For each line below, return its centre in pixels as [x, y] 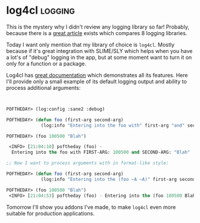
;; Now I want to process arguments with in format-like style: [87, 163]
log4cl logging [41, 10]
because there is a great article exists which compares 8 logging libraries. [97, 33]
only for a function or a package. [46, 64]
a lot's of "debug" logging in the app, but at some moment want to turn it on [99, 57]
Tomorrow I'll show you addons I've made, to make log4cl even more [91, 207]
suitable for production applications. [51, 213]
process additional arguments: [43, 87]
